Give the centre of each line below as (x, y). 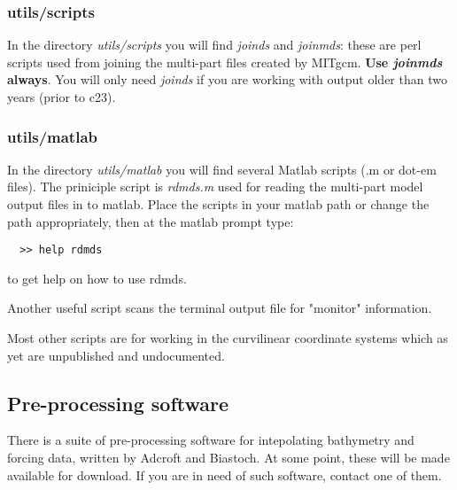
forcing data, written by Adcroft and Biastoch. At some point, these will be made (228, 458)
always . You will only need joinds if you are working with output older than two (227, 79)
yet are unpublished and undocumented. (116, 355)
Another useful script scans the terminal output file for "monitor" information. (220, 308)
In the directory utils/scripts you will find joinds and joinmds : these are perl (214, 45)
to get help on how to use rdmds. (97, 278)
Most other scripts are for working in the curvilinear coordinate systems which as (228, 338)
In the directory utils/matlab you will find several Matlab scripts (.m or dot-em (222, 169)
